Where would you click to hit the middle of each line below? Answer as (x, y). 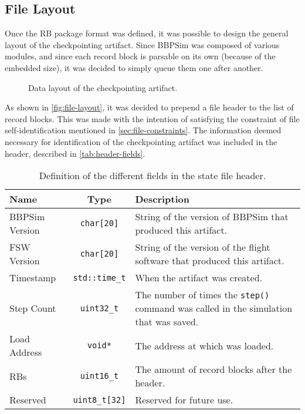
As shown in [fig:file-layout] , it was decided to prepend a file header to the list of (149, 107)
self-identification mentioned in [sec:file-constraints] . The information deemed (143, 130)
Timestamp (33, 278)
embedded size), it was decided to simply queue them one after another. (134, 67)
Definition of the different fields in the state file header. (152, 176)
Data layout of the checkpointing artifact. (103, 87)
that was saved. (167, 322)
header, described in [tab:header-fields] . (75, 153)
